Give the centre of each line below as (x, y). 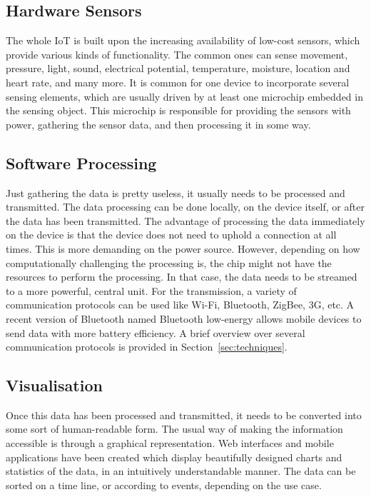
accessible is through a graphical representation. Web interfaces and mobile (170, 443)
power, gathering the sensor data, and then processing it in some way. (158, 124)
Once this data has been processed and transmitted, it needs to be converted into (184, 415)
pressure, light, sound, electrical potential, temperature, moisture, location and (178, 68)
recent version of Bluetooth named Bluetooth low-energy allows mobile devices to (184, 318)
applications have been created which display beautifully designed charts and (174, 457)
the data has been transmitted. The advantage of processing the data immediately (185, 220)
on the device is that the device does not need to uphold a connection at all (171, 235)
